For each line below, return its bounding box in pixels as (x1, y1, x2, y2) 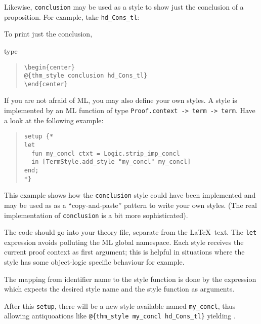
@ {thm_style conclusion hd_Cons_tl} (24, 72, 148, 80)
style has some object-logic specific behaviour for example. (4, 257, 185, 267)
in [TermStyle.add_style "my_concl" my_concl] (31, 158, 191, 166)
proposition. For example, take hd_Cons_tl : (4, 11, 140, 22)
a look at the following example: (4, 115, 104, 125)
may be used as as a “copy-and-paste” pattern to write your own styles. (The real (4, 199, 257, 210)
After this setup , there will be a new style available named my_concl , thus (4, 300, 236, 311)
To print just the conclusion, (4, 28, 93, 39)
